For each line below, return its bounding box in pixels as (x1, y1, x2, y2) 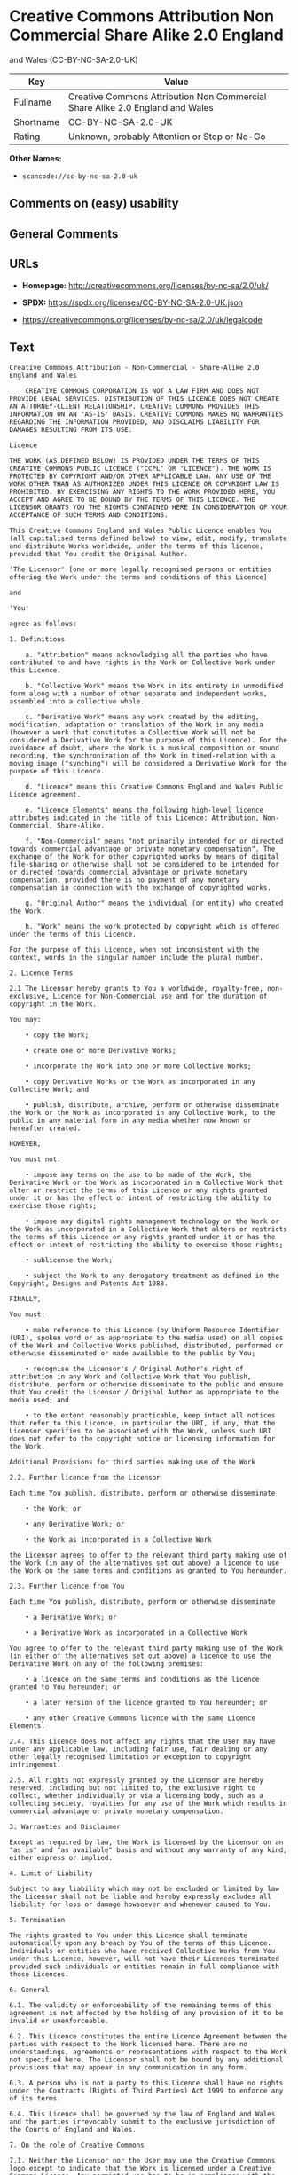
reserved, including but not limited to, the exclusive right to (9, 1784, 255, 1793)
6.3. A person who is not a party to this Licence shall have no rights (9, 2078, 284, 2088)
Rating (13, 130, 41, 143)
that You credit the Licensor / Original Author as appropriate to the (9, 1388, 279, 1397)
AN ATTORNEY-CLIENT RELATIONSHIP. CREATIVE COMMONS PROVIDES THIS (9, 402, 260, 412)
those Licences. (9, 1970, 69, 1979)
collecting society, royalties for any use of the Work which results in (9, 1799, 288, 1809)
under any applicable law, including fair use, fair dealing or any (9, 1745, 268, 1754)
